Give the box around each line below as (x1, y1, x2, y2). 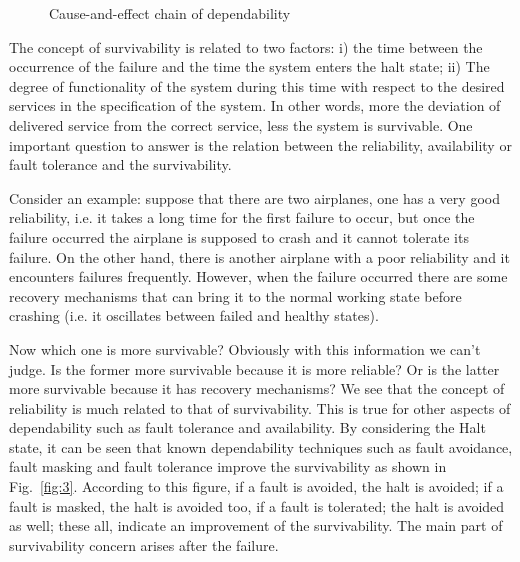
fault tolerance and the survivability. (9, 154, 232, 175)
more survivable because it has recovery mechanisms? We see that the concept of (9, 378, 505, 399)
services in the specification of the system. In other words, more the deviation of (9, 95, 501, 116)
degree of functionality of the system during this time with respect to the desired (9, 75, 505, 96)
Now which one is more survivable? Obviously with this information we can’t (9, 338, 481, 359)
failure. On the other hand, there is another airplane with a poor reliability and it (9, 246, 510, 267)
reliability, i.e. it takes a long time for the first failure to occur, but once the (9, 207, 475, 228)
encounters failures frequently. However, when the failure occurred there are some (9, 266, 508, 287)
